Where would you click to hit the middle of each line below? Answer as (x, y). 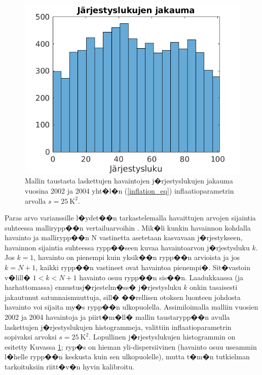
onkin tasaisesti (214, 287)
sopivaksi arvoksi (31, 337)
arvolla (35, 200)
